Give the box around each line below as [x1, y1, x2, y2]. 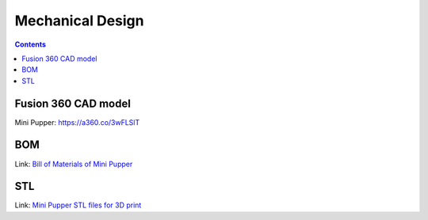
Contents [14, 40, 47, 49]
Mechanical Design [14, 12, 144, 29]
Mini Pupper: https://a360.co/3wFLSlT [14, 117, 140, 127]
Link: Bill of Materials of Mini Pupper [14, 159, 133, 169]
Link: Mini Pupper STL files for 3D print [14, 200, 142, 210]
